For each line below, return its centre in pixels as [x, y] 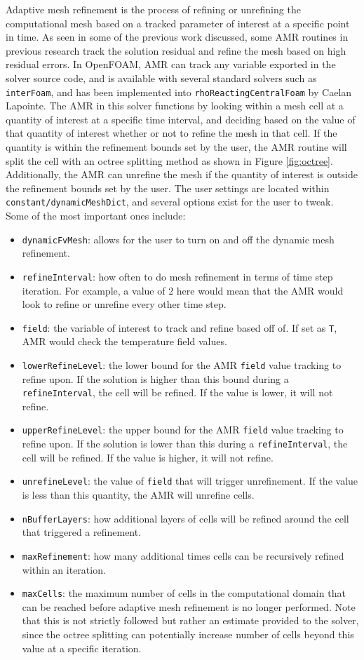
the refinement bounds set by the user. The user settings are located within [168, 188]
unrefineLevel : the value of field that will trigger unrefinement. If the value [190, 481]
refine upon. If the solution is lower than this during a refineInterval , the [185, 444]
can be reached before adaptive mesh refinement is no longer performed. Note [189, 606]
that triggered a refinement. [82, 532]
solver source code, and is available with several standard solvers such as [161, 78]
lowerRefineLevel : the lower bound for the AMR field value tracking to [182, 364]
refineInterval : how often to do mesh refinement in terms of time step [177, 276]
